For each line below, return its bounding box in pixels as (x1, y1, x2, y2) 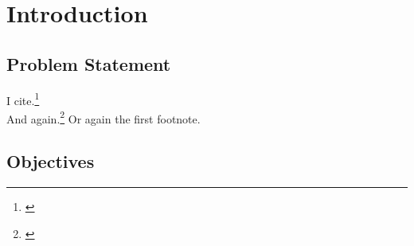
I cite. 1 (6, 89, 40, 108)
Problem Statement (6, 51, 171, 76)
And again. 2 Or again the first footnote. (6, 107, 201, 127)
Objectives (6, 149, 95, 174)
